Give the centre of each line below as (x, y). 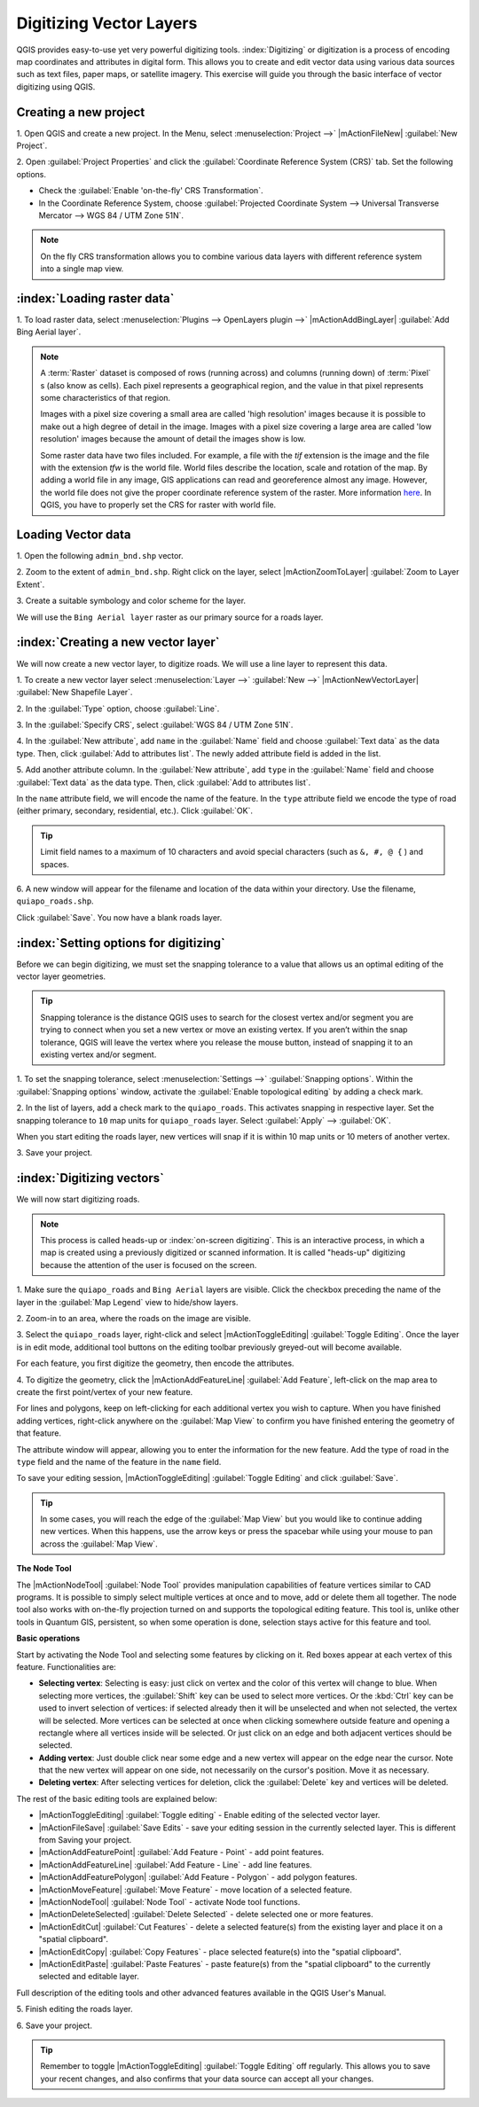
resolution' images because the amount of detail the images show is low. (173, 439)
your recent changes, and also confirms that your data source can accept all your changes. (207, 2079)
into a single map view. (82, 269)
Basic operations (48, 1638)
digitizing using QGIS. (56, 86)
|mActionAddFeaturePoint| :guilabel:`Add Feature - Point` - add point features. (181, 1852)
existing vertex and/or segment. (98, 1054)
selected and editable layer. (89, 1977)
